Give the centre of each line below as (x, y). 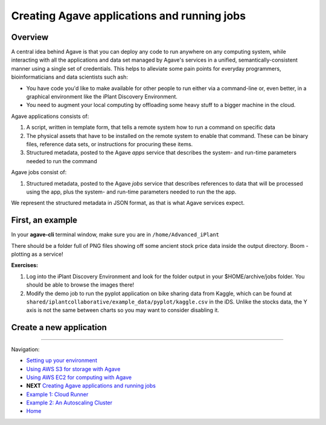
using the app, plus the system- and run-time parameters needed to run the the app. (131, 192)
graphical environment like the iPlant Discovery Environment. (102, 97)
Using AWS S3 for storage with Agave (73, 369)
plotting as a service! (37, 254)
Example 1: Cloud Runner (57, 394)
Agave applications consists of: (50, 116)
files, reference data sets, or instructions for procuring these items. (110, 144)
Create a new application (59, 327)
